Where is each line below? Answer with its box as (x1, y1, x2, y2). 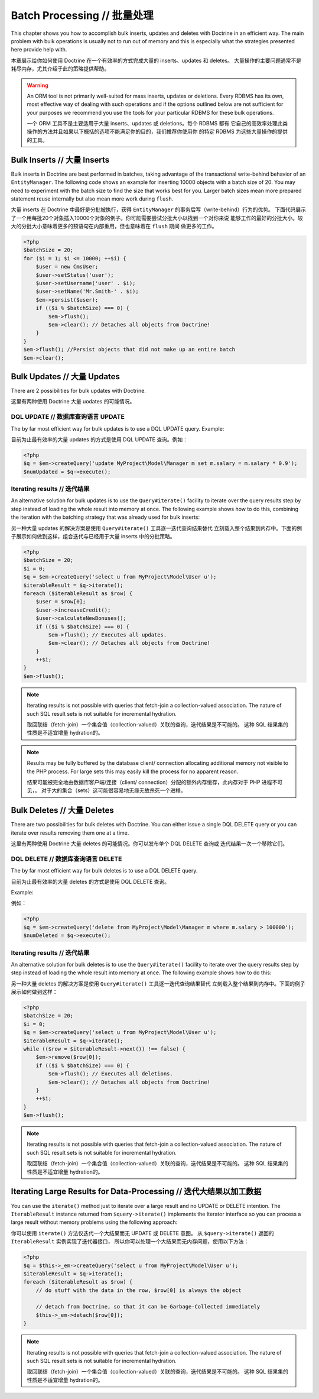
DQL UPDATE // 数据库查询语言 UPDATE (11, 413, 125, 421)
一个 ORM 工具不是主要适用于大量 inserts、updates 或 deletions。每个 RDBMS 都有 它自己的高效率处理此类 (27, 120, 288, 127)
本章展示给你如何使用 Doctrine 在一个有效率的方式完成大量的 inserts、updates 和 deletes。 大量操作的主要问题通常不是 (11, 57, 302, 64)
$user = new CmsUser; (35, 263, 99, 270)
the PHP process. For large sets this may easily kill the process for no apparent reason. (27, 768, 239, 775)
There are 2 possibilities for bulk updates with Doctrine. (11, 387, 146, 395)
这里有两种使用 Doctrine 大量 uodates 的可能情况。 (11, 398, 135, 405)
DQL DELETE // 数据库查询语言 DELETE (11, 855, 122, 863)
